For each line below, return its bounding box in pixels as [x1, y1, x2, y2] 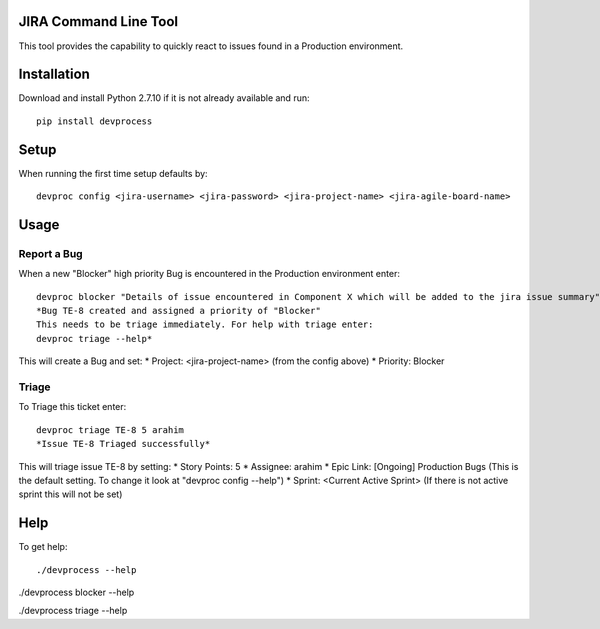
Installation [18, 66, 90, 83]
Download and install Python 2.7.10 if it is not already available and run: [18, 92, 310, 104]
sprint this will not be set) [18, 488, 123, 500]
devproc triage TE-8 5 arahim [36, 424, 185, 435]
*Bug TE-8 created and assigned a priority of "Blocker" [36, 305, 322, 317]
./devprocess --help [36, 564, 137, 575]
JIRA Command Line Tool [18, 13, 179, 30]
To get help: [18, 541, 68, 553]
